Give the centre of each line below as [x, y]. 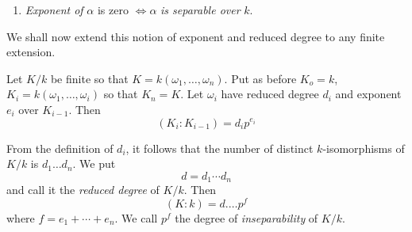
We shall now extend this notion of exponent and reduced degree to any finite [196, 36]
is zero [113, 10]
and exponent [368, 94]
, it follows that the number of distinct [219, 148]
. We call [136, 217]
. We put [94, 164]
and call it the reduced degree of [83, 190]
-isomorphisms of [364, 148]
